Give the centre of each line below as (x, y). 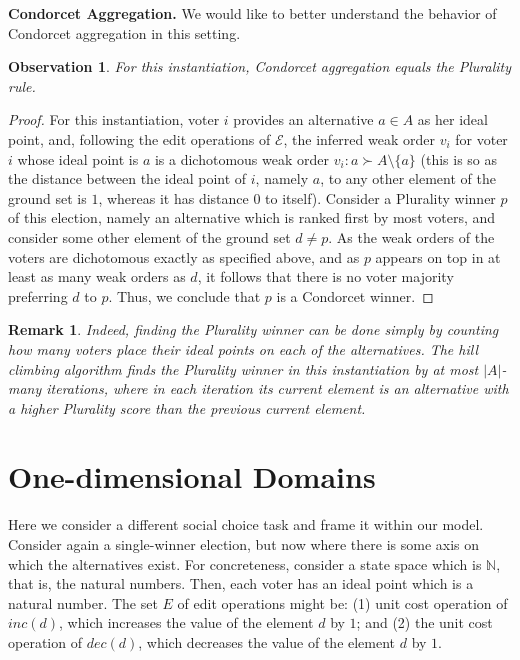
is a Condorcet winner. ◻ (355, 295)
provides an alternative (303, 119)
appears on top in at (438, 256)
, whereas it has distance (173, 197)
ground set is (47, 197)
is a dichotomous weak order (242, 158)
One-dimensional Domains (192, 476)
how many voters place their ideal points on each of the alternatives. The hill (243, 348)
